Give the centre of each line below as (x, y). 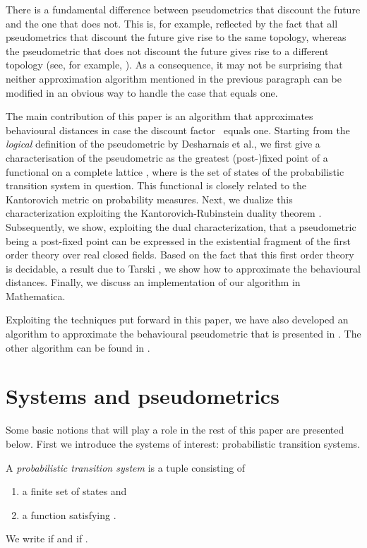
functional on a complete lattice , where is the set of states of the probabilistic (175, 171)
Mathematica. (36, 296)
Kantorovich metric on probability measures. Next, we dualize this (149, 199)
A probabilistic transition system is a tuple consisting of (126, 467)
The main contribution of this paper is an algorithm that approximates (160, 116)
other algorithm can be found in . (78, 347)
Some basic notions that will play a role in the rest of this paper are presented (175, 430)
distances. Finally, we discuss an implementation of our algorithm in (153, 282)
